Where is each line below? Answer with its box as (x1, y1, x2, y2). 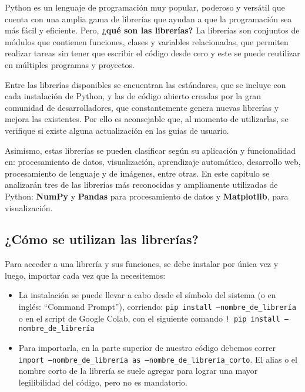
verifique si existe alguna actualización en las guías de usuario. (5, 124, 229, 136)
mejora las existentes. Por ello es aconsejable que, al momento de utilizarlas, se (5, 113, 289, 125)
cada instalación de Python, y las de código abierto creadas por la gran (5, 90, 262, 102)
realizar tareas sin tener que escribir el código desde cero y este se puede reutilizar (5, 47, 300, 59)
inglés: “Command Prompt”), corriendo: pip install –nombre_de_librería (18, 300, 296, 313)
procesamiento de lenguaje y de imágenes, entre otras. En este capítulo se (5, 167, 270, 179)
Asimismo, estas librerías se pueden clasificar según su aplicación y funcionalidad (5, 144, 296, 156)
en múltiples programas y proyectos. (5, 58, 135, 70)
